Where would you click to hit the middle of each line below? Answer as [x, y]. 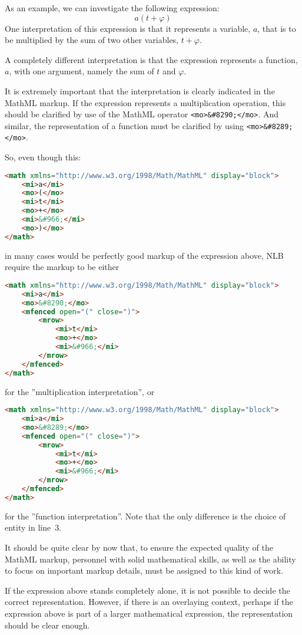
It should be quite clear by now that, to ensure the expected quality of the [139, 547]
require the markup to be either [62, 267]
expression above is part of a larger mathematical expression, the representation [149, 613]
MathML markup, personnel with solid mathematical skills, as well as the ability [150, 559]
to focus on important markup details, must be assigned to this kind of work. [144, 570]
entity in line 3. [33, 527]
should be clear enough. [47, 625]
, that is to [277, 28]
